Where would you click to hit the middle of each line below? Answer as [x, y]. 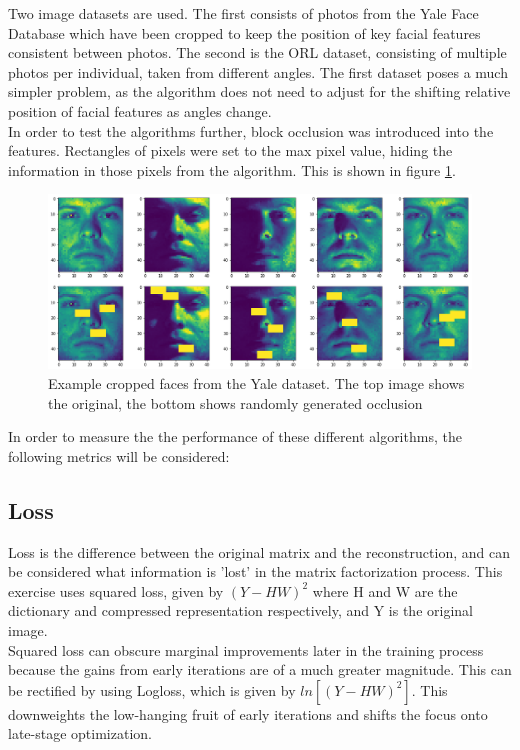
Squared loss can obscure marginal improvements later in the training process [246, 649]
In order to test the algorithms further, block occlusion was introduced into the [251, 130]
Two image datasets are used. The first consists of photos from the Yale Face [243, 13]
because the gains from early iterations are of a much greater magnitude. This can [260, 669]
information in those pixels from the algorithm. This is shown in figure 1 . [232, 169]
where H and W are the [385, 590]
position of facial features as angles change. [140, 110]
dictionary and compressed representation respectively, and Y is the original [240, 610]
